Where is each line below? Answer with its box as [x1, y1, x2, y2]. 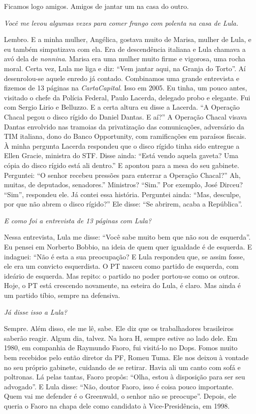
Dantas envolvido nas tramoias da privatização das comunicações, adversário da [4, 121, 245, 131]
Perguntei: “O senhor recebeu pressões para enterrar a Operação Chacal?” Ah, [4, 169, 241, 180]
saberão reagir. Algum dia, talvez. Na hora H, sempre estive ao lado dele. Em [4, 332, 238, 343]
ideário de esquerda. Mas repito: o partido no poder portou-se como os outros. [4, 270, 240, 281]
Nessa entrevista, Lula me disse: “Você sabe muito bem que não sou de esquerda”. [4, 232, 251, 242]
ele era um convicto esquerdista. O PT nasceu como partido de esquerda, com [4, 261, 239, 271]
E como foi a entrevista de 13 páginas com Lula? [4, 215, 152, 225]
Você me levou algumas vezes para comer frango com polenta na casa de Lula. [4, 17, 238, 28]
